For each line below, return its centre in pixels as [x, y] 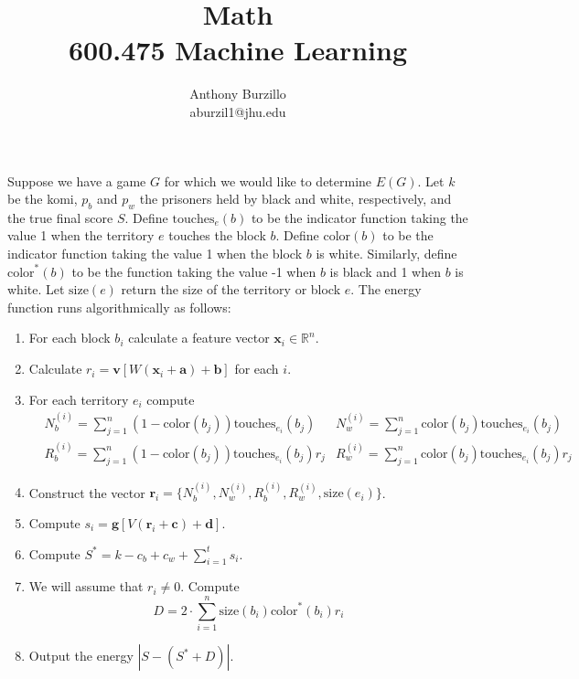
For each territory [79, 399]
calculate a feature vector [199, 338]
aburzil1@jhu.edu [238, 111]
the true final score [60, 217]
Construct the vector [87, 492]
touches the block [217, 235]
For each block [70, 338]
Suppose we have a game [77, 180]
